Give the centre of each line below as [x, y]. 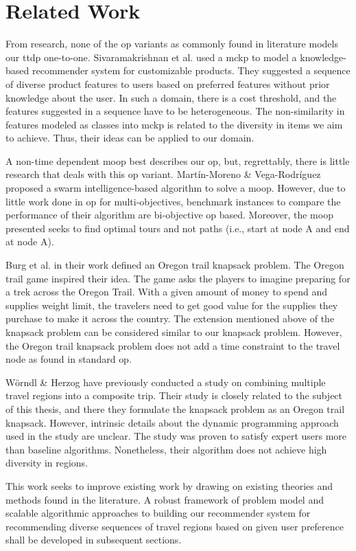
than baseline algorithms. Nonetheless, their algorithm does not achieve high [166, 449]
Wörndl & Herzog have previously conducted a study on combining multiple [166, 382]
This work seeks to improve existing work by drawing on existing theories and [169, 485]
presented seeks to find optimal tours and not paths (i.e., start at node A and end [178, 228]
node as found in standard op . [69, 359]
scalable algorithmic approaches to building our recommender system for [158, 513]
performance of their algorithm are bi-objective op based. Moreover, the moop [169, 215]
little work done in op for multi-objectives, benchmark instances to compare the [173, 201]
